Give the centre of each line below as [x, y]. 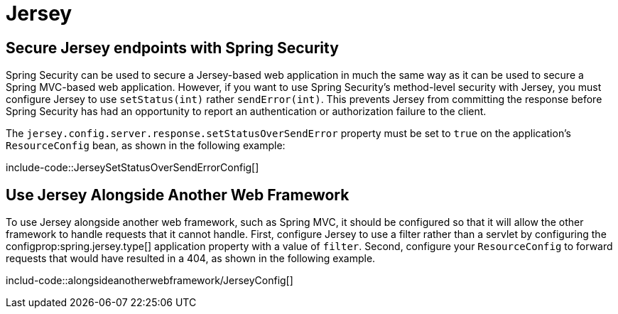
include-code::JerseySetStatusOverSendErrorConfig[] [132, 168]
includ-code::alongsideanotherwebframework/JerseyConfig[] [150, 281]
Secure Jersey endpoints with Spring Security [172, 48]
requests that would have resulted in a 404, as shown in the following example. [191, 259]
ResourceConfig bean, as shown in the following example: [146, 146]
